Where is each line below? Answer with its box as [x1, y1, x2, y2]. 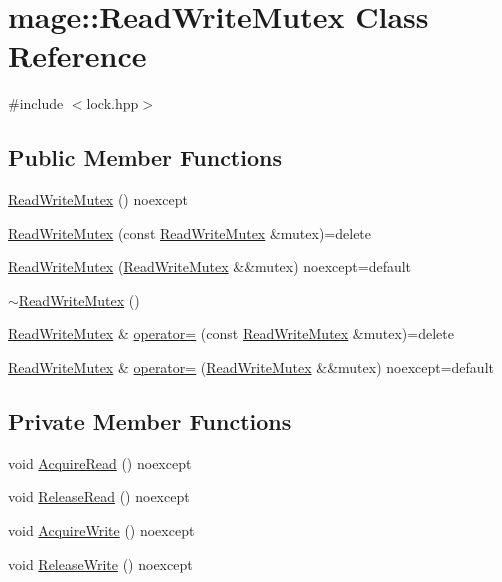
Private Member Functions [8, 406, 292, 437]
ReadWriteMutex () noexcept [8, 189, 188, 210]
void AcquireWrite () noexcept [8, 520, 195, 541]
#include [8, 93, 64, 114]
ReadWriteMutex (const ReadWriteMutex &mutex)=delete [8, 222, 372, 243]
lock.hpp [86, 93, 139, 114]
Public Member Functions [8, 142, 282, 173]
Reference [8, 35, 147, 76]
